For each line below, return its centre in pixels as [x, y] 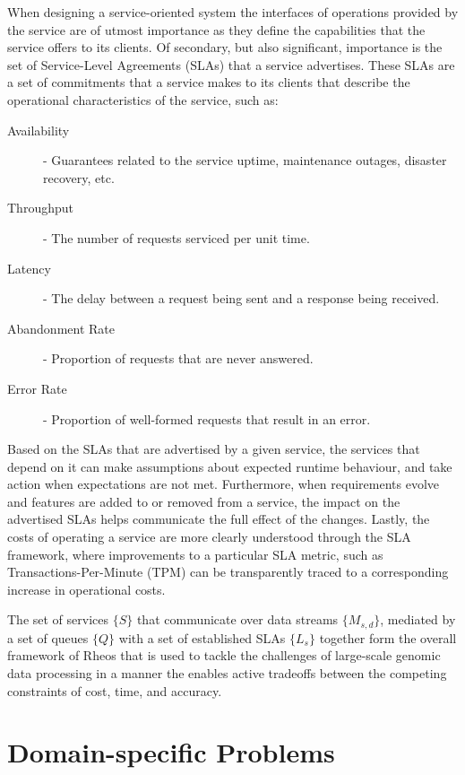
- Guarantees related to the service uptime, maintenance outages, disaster [245, 160]
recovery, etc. [79, 177]
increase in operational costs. [86, 589]
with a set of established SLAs [202, 637]
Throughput [40, 208]
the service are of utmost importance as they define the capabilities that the [216, 29]
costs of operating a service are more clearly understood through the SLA [209, 537]
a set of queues [48, 637]
